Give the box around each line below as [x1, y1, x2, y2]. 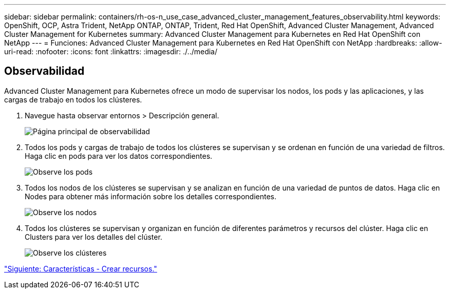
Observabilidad [4, 65, 85, 78]
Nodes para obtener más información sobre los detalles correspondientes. [25, 192, 276, 201]
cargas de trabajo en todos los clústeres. [4, 95, 142, 104]
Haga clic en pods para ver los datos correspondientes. [25, 151, 213, 160]
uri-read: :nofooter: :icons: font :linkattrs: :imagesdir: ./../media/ [4, 47, 218, 56]
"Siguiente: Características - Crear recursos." [4, 264, 157, 273]
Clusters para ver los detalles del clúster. [25, 232, 162, 241]
